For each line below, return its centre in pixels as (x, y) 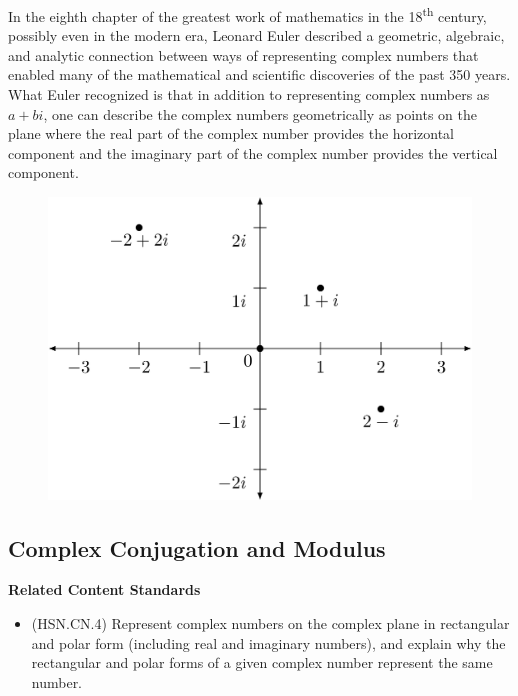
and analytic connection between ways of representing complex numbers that (243, 54)
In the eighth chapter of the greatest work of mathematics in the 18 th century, (247, 14)
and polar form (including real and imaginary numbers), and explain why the (268, 642)
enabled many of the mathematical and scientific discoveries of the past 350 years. (259, 74)
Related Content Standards (104, 589)
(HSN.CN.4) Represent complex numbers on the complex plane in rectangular (270, 623)
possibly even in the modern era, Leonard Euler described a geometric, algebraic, (256, 35)
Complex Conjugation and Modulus (197, 547)
